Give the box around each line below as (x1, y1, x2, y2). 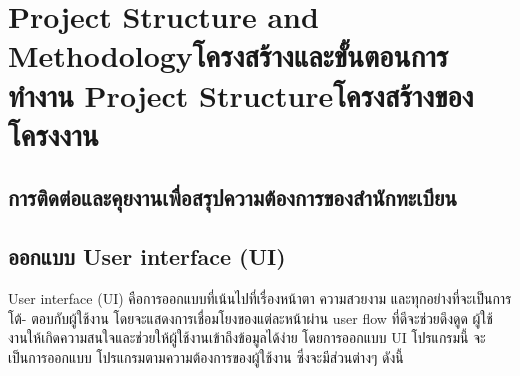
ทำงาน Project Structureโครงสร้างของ (8, 74, 474, 115)
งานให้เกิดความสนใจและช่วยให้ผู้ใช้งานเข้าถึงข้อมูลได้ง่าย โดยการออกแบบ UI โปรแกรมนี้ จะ (8, 327, 486, 348)
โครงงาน (8, 113, 99, 154)
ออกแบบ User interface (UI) (8, 241, 286, 272)
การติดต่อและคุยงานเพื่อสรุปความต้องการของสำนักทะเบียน (8, 182, 457, 213)
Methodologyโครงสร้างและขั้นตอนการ (8, 35, 449, 76)
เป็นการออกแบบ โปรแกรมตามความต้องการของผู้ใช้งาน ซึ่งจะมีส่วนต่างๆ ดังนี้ (8, 346, 404, 367)
